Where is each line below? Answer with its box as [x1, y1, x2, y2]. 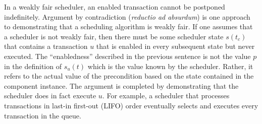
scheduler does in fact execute [4, 90, 96, 101]
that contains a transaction [4, 41, 88, 51]
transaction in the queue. [4, 110, 81, 120]
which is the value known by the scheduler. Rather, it [87, 60, 253, 71]
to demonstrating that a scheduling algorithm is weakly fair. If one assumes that [4, 21, 253, 32]
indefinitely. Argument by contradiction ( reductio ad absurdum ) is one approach [4, 11, 250, 22]
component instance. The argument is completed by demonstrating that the [4, 80, 239, 91]
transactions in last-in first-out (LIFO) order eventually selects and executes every [4, 100, 258, 110]
